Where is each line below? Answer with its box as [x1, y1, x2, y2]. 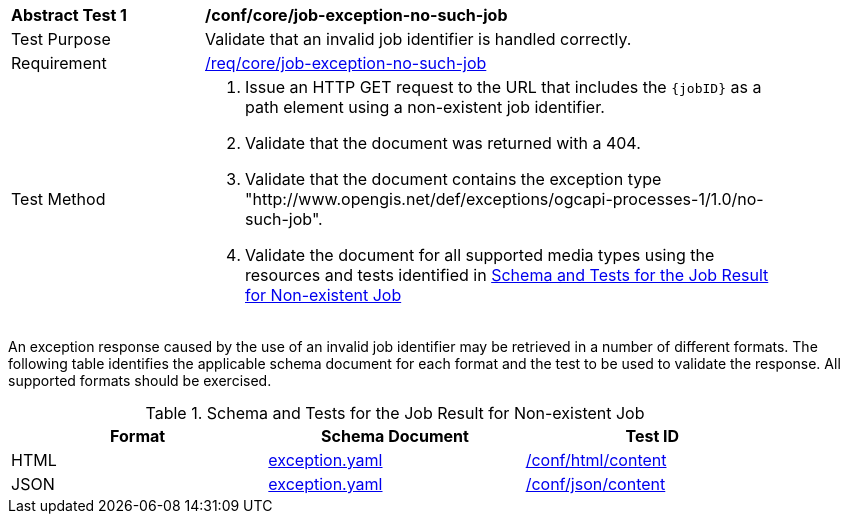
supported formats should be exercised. [8, 372, 272, 389]
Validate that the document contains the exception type [245, 169, 662, 189]
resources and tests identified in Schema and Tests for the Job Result [245, 265, 769, 285]
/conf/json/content [525, 474, 666, 494]
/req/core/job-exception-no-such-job [205, 53, 487, 73]
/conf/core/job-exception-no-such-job [205, 5, 508, 25]
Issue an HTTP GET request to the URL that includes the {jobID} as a [245, 77, 762, 97]
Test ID [625, 426, 680, 446]
